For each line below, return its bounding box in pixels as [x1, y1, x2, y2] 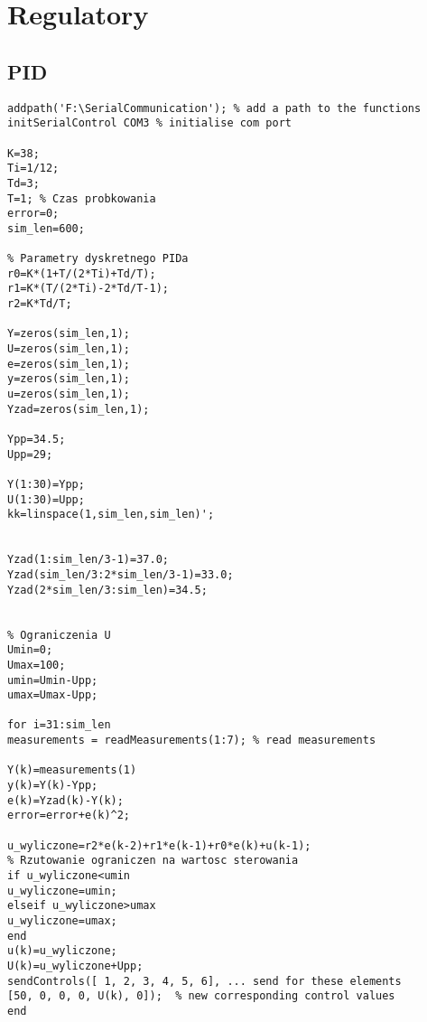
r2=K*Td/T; [7, 297, 72, 311]
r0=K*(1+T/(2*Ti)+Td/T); [7, 267, 156, 280]
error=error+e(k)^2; [7, 809, 131, 822]
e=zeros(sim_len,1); [7, 357, 131, 370]
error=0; [7, 207, 60, 220]
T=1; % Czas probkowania [7, 192, 156, 205]
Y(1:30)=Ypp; [7, 477, 85, 491]
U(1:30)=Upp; [7, 492, 85, 506]
